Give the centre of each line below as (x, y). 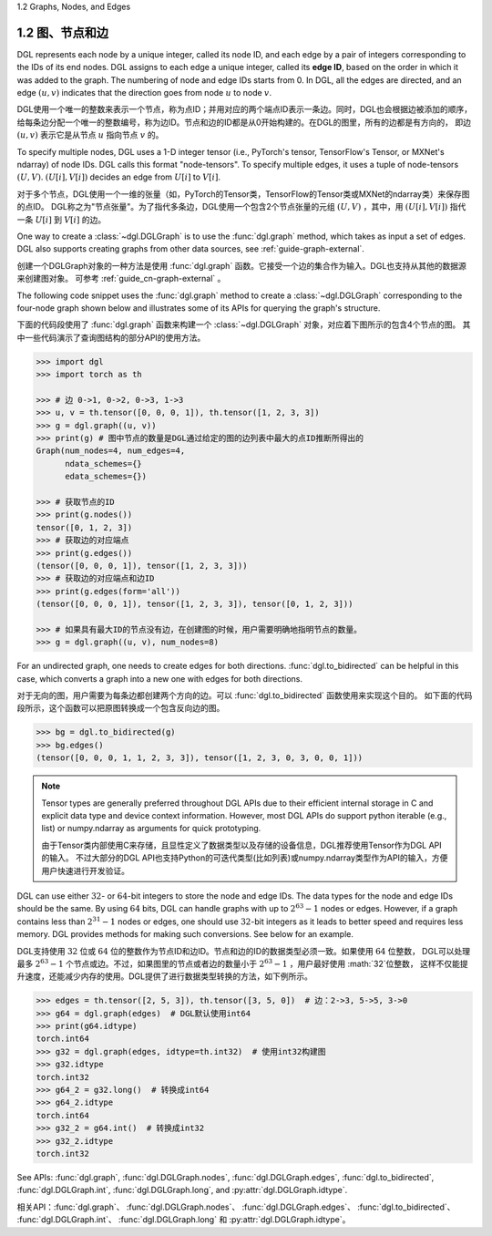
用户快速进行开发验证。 (85, 870)
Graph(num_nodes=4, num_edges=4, (111, 451)
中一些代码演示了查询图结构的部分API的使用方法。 (111, 337)
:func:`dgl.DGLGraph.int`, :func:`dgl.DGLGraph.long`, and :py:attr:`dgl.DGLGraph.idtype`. (182, 1190)
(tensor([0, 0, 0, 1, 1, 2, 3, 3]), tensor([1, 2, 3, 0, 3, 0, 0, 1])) (200, 758)
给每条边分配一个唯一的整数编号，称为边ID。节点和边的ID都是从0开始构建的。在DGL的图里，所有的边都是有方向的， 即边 (244, 122)
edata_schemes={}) (106, 477)
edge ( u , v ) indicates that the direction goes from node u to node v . (144, 93)
